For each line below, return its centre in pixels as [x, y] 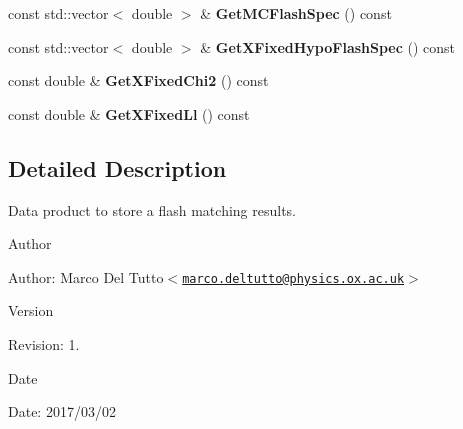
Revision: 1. [44, 344]
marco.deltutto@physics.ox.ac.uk [293, 278]
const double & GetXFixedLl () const [129, 113]
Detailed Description [117, 167]
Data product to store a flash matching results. [152, 209]
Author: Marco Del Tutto [86, 276]
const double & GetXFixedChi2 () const [138, 80]
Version [31, 310]
